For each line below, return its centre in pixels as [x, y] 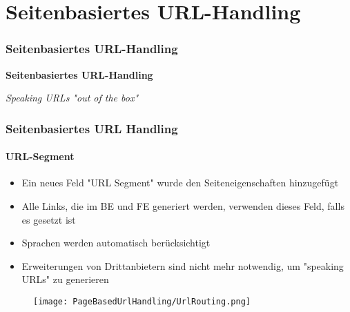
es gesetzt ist [49, 219]
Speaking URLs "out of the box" [72, 98]
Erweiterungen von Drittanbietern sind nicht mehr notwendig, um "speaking [183, 265]
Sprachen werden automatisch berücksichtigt [116, 243]
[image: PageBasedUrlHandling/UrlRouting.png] [142, 301]
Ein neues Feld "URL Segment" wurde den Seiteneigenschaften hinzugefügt [180, 183]
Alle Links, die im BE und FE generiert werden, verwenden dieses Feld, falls [183, 206]
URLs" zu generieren [65, 279]
